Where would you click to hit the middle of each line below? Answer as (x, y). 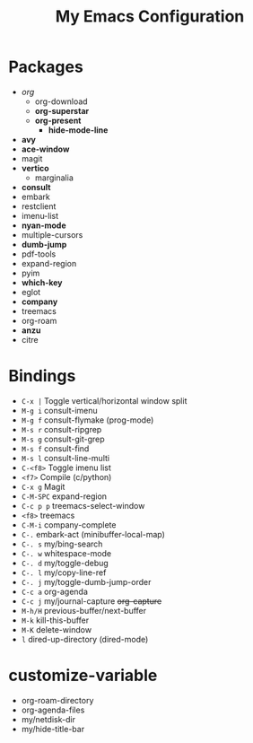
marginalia (54, 178)
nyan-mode (44, 225)
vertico (35, 168)
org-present (58, 120)
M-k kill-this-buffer (55, 620)
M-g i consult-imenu (59, 410)
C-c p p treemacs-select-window (83, 505)
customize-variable (83, 676)
